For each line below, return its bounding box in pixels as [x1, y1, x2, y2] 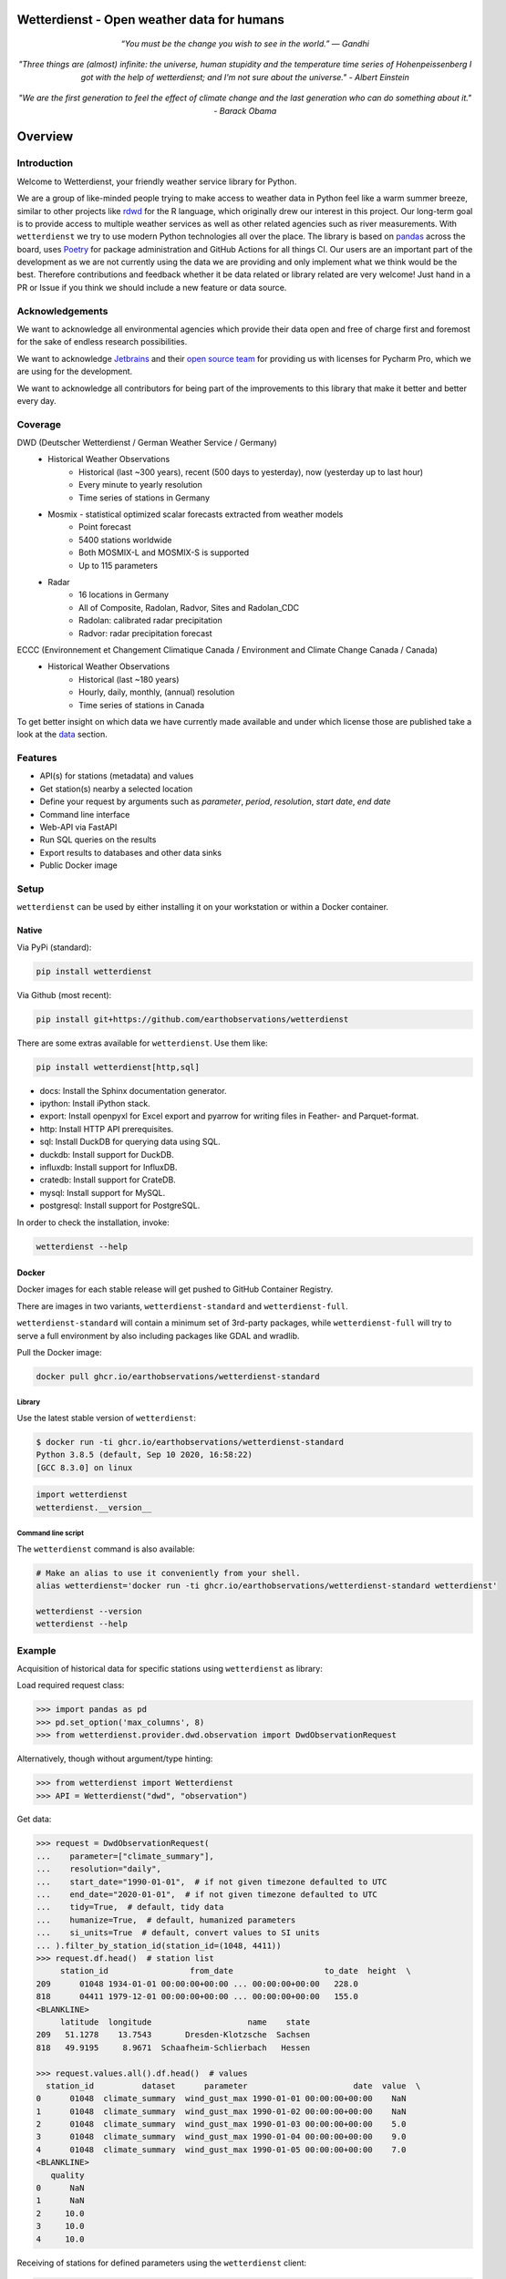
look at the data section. [16, 729, 108, 740]
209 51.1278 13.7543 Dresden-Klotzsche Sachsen [36, 2029, 311, 2040]
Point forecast [78, 521, 131, 532]
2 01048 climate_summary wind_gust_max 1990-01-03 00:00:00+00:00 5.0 [36, 2119, 407, 2129]
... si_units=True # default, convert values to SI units [36, 1928, 320, 1938]
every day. [16, 395, 57, 406]
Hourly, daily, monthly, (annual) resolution [78, 686, 235, 697]
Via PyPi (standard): [16, 942, 92, 953]
